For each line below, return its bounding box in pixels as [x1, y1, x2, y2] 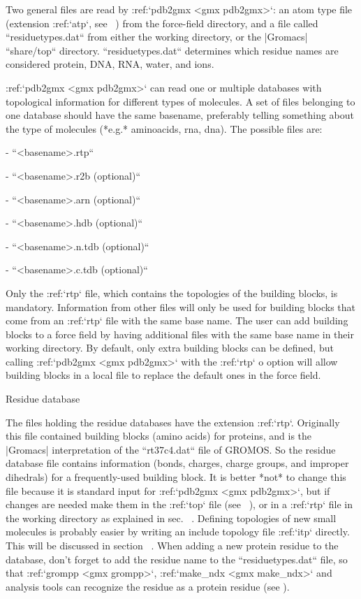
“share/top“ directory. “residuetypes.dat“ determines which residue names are [6, 43, 339, 57]
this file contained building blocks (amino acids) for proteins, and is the [6, 428, 312, 443]
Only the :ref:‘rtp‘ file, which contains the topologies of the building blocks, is [6, 285, 338, 300]
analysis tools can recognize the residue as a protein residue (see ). [6, 579, 290, 593]
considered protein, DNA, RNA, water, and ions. [6, 57, 214, 71]
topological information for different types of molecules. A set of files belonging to [6, 94, 355, 108]
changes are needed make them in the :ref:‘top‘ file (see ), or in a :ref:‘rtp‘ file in [6, 497, 353, 512]
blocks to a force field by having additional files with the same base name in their [6, 326, 354, 341]
